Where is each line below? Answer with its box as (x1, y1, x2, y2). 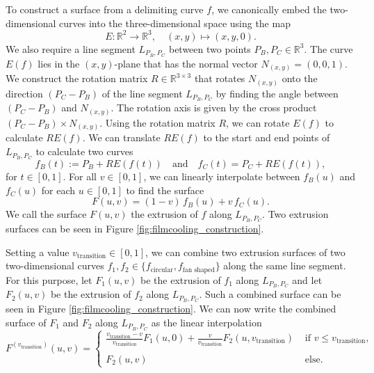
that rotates (194, 71, 245, 86)
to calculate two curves (35, 144, 133, 159)
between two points (168, 41, 251, 56)
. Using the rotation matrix (99, 115, 216, 129)
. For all (63, 168, 97, 183)
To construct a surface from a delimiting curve (6, 2, 204, 16)
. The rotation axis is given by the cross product (111, 100, 317, 115)
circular (150, 266, 173, 273)
